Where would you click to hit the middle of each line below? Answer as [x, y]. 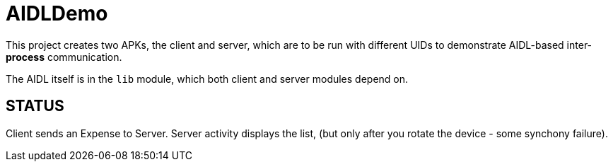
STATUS [35, 106]
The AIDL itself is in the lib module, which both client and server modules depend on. [207, 79]
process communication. [64, 57]
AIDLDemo [57, 13]
